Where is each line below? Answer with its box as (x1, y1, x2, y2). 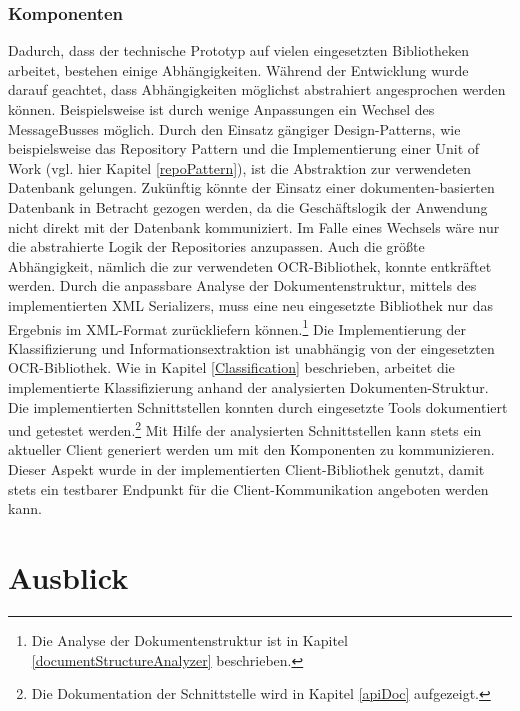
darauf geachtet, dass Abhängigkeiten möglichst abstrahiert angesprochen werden (8, 79, 506, 100)
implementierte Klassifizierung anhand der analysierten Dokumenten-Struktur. (8, 376, 489, 397)
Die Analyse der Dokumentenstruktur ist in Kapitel (31, 629, 348, 650)
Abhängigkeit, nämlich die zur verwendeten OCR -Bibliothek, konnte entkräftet (8, 255, 492, 276)
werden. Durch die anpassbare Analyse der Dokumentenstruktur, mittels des (8, 275, 477, 296)
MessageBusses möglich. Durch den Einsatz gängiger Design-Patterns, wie (8, 118, 461, 139)
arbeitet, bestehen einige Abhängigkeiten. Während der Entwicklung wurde (8, 59, 469, 80)
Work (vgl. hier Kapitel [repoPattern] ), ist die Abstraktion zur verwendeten (8, 157, 472, 178)
